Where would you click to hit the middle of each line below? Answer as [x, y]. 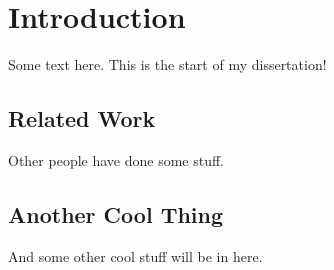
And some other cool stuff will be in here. [135, 255]
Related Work [82, 118]
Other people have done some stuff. [116, 159]
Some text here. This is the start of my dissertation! [167, 64]
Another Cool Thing [116, 213]
